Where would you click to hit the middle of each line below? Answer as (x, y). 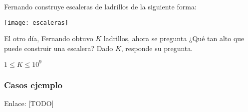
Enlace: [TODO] (29, 103)
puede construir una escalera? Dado (59, 48)
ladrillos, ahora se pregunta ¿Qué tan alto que (174, 38)
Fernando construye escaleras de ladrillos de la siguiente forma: (100, 6)
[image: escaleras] (36, 23)
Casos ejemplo (33, 84)
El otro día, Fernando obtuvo (49, 38)
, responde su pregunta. (157, 48)
